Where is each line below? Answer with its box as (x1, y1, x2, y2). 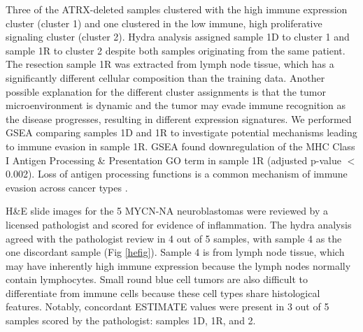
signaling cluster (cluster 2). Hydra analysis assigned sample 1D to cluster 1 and (6, 29, 350, 44)
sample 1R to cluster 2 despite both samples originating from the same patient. (6, 43, 346, 57)
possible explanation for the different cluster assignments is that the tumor (6, 84, 327, 99)
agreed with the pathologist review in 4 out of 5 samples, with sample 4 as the (6, 231, 342, 245)
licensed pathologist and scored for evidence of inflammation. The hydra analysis (6, 217, 352, 231)
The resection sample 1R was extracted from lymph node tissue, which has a (6, 57, 334, 71)
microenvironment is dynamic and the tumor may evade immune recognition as (6, 98, 346, 113)
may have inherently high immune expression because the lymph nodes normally (6, 258, 351, 273)
